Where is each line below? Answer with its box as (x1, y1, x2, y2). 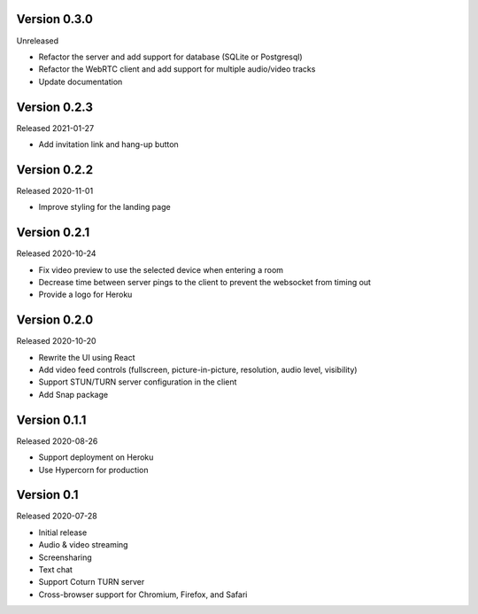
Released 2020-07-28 (16, 510, 97, 522)
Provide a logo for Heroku (38, 289, 133, 300)
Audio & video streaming (38, 540, 128, 550)
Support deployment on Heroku (38, 452, 154, 462)
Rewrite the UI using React (38, 352, 135, 362)
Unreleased (16, 35, 59, 46)
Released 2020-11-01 (16, 185, 94, 196)
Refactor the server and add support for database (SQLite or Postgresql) (38, 51, 303, 62)
